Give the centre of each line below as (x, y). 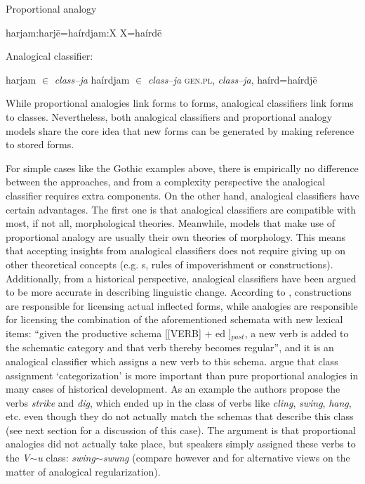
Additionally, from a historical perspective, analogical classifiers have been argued (181, 278)
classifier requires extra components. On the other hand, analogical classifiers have (182, 195)
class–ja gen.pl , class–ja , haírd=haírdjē (232, 79)
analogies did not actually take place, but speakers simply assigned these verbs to (181, 444)
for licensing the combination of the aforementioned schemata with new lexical (174, 319)
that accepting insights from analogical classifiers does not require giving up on (176, 250)
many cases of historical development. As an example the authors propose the (173, 389)
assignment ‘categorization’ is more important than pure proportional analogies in (182, 375)
